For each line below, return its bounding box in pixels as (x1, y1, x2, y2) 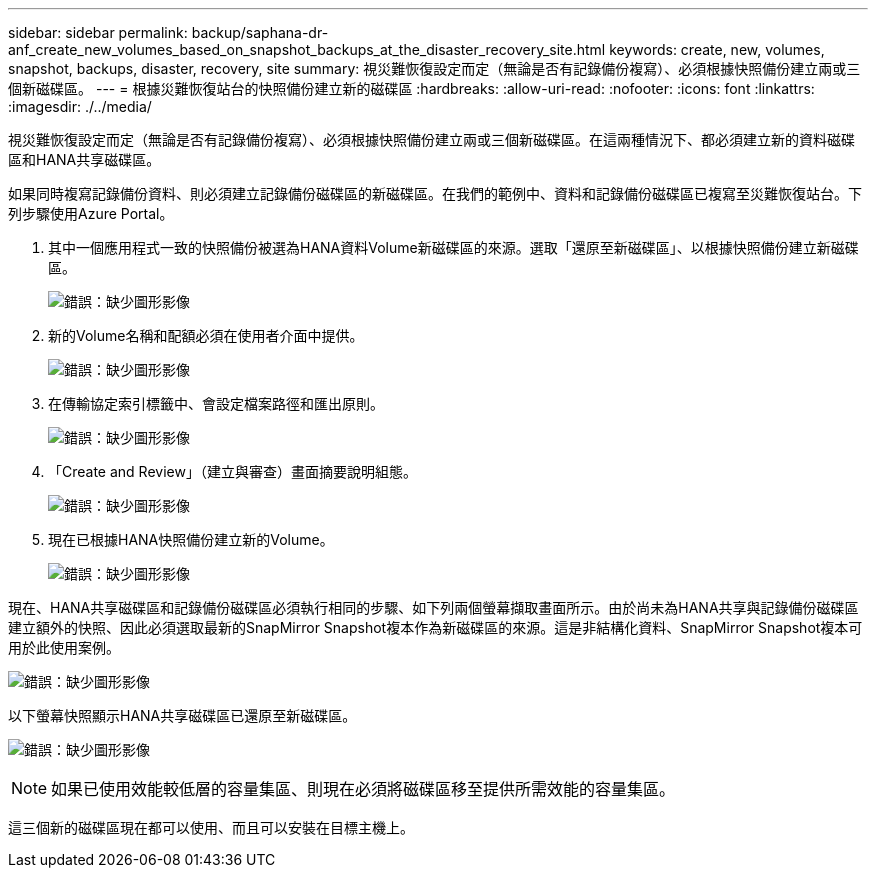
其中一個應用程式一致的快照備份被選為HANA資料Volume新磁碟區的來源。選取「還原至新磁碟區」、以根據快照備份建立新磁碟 (48, 239, 859, 256)
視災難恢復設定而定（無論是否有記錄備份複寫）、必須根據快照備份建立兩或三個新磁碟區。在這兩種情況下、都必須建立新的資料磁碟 (8, 131, 855, 148)
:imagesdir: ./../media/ (8, 98, 152, 115)
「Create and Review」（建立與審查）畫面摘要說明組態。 (48, 463, 417, 480)
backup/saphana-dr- (191, 24, 329, 41)
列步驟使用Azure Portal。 (8, 205, 174, 222)
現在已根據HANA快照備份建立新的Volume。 (48, 531, 334, 548)
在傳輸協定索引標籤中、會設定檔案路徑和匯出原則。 (48, 395, 384, 412)
